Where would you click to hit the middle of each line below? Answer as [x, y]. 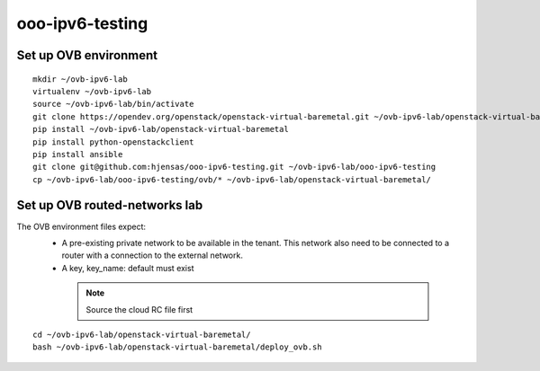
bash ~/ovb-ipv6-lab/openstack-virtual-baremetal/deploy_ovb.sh [178, 347]
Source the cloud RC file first [139, 309]
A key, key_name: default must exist [128, 268]
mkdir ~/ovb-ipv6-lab [80, 79]
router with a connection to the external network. [152, 255]
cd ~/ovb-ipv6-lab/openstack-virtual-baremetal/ [142, 334]
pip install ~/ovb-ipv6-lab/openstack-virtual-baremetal [161, 129]
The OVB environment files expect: [81, 226]
